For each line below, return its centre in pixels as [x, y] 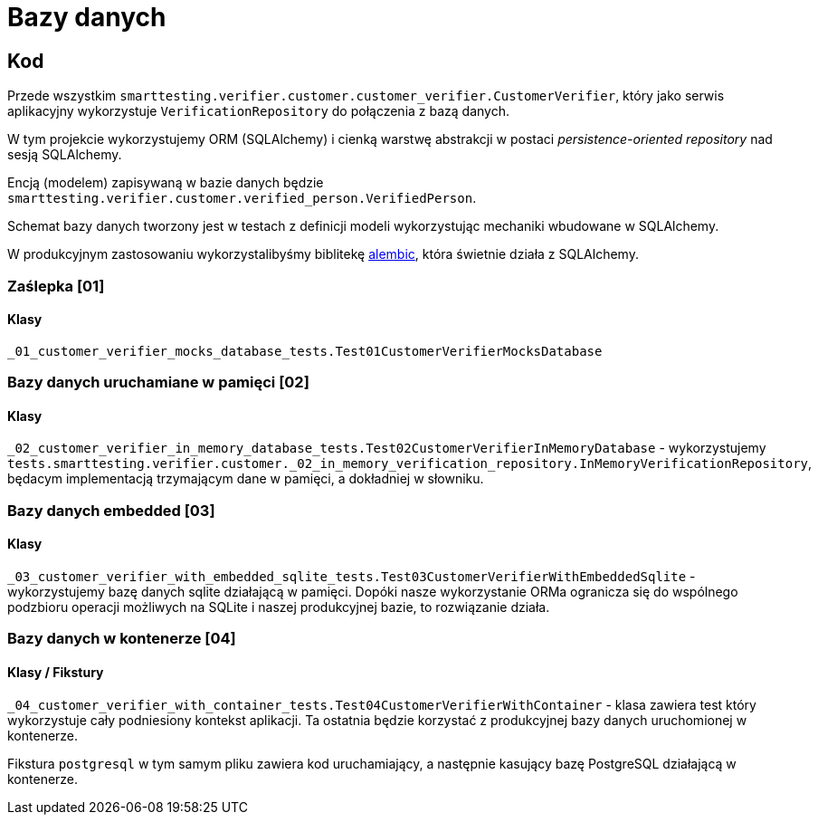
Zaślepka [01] [56, 286]
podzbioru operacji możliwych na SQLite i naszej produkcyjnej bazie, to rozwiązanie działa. [279, 607]
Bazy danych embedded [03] [111, 510]
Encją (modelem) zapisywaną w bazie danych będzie [166, 183]
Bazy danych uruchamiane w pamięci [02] [158, 382]
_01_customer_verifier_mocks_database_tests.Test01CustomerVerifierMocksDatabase [305, 351]
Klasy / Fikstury [56, 672]
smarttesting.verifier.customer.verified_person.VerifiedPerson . [242, 198]
